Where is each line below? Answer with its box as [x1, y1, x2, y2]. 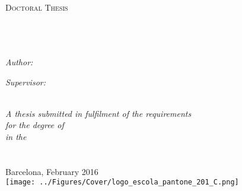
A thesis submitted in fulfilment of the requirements [5, 107, 192, 119]
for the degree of [5, 119, 64, 131]
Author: [5, 55, 33, 68]
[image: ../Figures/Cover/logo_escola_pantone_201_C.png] [5, 178, 239, 187]
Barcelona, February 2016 [5, 165, 98, 177]
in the [5, 130, 27, 142]
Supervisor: [5, 75, 46, 88]
